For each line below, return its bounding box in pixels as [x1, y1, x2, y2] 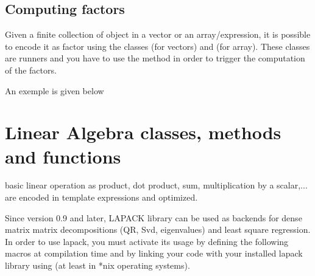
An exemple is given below [5, 84, 104, 97]
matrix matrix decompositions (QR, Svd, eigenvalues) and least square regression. [5, 223, 311, 236]
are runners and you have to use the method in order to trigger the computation [5, 52, 305, 64]
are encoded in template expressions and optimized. [5, 191, 198, 204]
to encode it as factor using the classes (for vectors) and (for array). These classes [5, 40, 310, 52]
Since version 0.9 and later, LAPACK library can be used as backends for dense [5, 211, 302, 224]
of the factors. [5, 63, 57, 76]
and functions [5, 143, 121, 168]
